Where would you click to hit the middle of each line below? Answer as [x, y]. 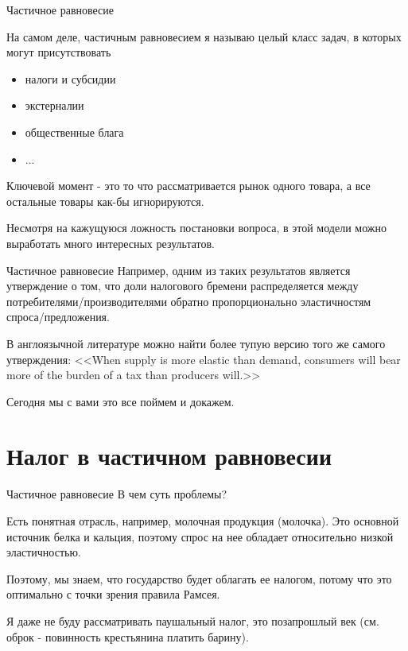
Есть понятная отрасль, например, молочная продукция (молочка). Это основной [203, 521]
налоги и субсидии [70, 78]
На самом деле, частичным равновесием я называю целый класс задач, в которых [204, 36]
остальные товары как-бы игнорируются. [105, 201]
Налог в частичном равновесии [169, 456]
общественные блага [74, 132]
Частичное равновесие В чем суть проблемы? [117, 494]
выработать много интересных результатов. [111, 243]
